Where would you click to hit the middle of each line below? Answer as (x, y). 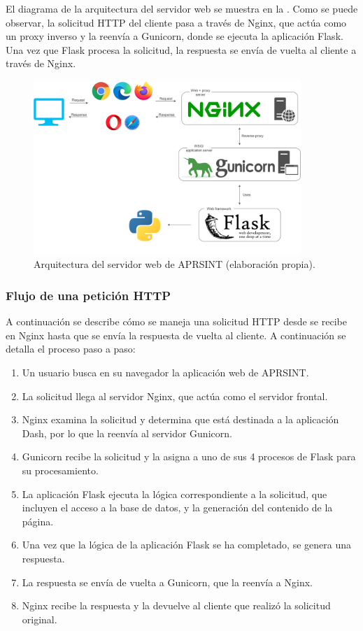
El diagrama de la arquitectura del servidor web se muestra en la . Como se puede (182, 8)
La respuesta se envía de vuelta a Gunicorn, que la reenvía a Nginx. (167, 582)
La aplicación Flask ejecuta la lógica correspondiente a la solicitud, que (175, 494)
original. (40, 619)
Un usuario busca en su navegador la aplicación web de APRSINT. (165, 373)
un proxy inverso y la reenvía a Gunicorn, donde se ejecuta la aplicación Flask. (175, 36)
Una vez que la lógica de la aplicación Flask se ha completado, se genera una (186, 545)
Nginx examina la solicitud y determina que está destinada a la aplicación (180, 419)
